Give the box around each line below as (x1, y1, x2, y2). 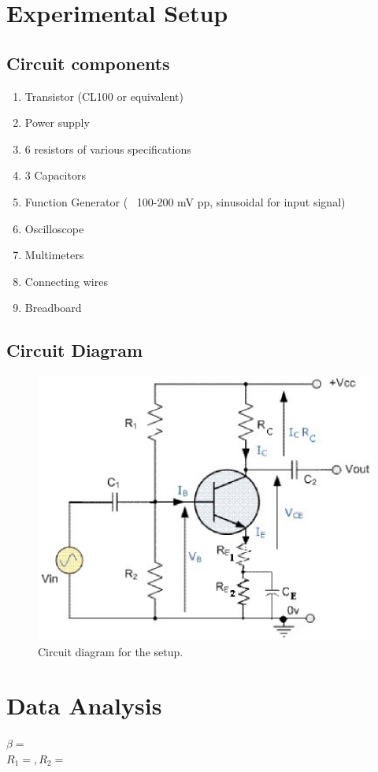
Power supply (24, 114, 90, 131)
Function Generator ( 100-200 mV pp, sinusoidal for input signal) (24, 193, 346, 210)
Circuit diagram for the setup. (38, 643, 183, 659)
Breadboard (24, 299, 82, 316)
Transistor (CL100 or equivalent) (24, 87, 183, 104)
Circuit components (6, 50, 170, 75)
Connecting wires (24, 273, 108, 289)
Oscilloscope (24, 220, 84, 236)
